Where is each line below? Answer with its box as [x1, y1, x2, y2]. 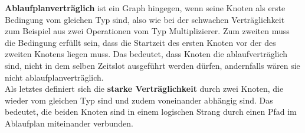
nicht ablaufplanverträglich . [5, 71, 104, 83]
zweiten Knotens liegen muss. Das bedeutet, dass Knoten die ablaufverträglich [5, 48, 288, 60]
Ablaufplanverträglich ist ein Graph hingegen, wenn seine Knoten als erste [5, 2, 286, 14]
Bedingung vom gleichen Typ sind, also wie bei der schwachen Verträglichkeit [5, 13, 285, 25]
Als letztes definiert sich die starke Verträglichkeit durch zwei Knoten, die [5, 82, 284, 95]
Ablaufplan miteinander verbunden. [5, 117, 133, 129]
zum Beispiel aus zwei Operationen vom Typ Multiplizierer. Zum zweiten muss [5, 25, 290, 37]
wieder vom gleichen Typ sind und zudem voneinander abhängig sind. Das [5, 94, 273, 106]
